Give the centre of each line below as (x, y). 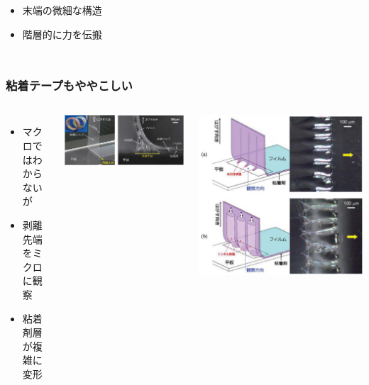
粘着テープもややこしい (69, 85)
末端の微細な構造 (62, 10)
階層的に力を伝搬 (62, 34)
